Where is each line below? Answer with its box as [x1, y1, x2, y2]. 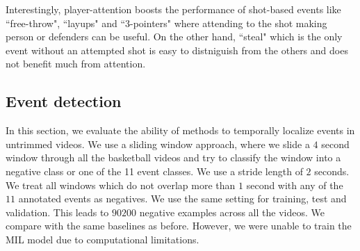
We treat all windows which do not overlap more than [6, 177, 236, 192]
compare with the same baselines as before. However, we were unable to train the [6, 218, 352, 233]
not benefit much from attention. [6, 56, 146, 71]
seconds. [314, 163, 350, 178]
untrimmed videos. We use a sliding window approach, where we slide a [6, 136, 310, 151]
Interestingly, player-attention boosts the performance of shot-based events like [6, 2, 341, 16]
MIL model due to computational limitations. [6, 232, 199, 246]
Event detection [6, 90, 122, 112]
